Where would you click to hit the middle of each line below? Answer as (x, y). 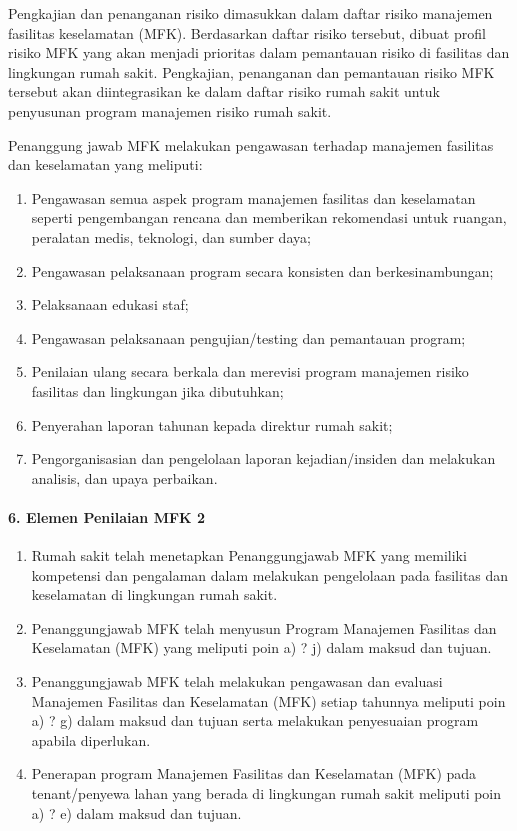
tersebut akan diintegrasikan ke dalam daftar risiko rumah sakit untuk (224, 91)
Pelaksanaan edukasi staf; (110, 304)
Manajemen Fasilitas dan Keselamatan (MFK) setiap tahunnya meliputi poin (268, 700)
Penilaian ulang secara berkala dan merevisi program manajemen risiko (250, 371)
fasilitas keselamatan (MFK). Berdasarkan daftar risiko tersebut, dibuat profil (247, 32)
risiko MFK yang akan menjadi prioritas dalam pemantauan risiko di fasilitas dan (259, 52)
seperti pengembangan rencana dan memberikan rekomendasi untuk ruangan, (269, 217)
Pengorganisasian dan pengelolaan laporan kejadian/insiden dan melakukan (263, 458)
